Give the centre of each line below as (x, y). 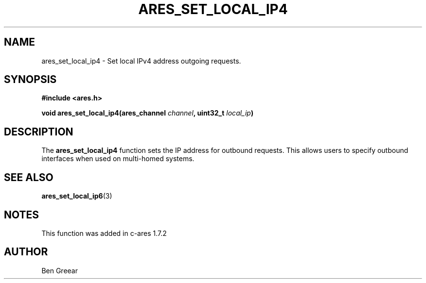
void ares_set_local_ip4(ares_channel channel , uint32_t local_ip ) (148, 113)
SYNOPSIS (30, 80)
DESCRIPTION (39, 132)
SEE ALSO (29, 177)
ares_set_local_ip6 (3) (77, 196)
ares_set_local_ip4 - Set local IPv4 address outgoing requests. (141, 61)
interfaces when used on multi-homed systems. (118, 159)
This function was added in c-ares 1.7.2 (104, 233)
